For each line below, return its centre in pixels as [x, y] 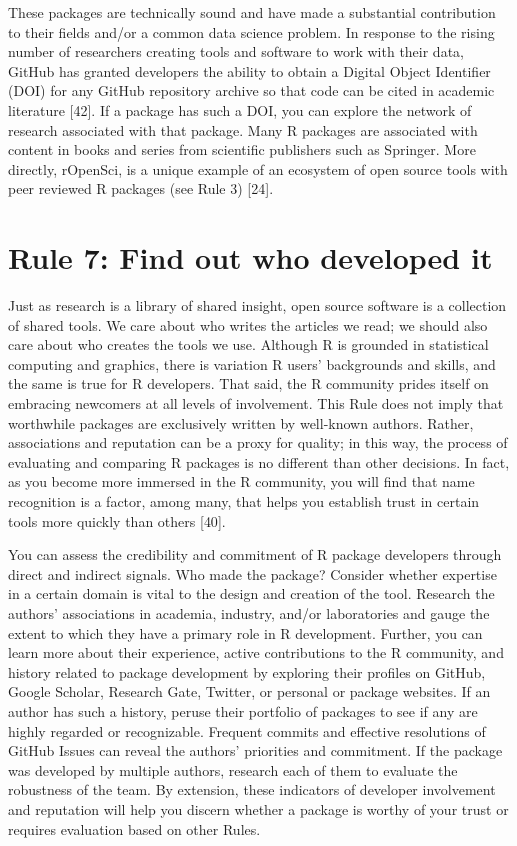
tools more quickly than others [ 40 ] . [117, 520]
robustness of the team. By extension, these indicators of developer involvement [252, 789]
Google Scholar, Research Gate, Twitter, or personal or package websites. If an [249, 691]
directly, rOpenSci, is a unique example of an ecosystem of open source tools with [258, 168]
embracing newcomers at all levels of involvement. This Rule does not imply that [256, 403]
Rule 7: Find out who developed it [250, 257]
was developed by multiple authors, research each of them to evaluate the [233, 769]
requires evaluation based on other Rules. [134, 828]
